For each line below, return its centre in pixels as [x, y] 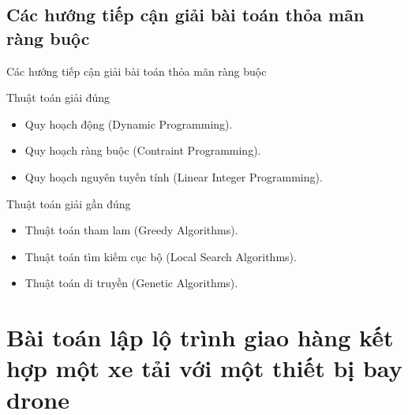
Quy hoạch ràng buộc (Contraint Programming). [143, 150]
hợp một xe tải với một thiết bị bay [204, 368]
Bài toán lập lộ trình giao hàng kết [200, 337]
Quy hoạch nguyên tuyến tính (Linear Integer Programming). [174, 176]
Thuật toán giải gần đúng [69, 203]
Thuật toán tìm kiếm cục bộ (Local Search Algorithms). [161, 256]
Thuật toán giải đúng [58, 97]
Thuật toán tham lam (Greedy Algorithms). [131, 230]
